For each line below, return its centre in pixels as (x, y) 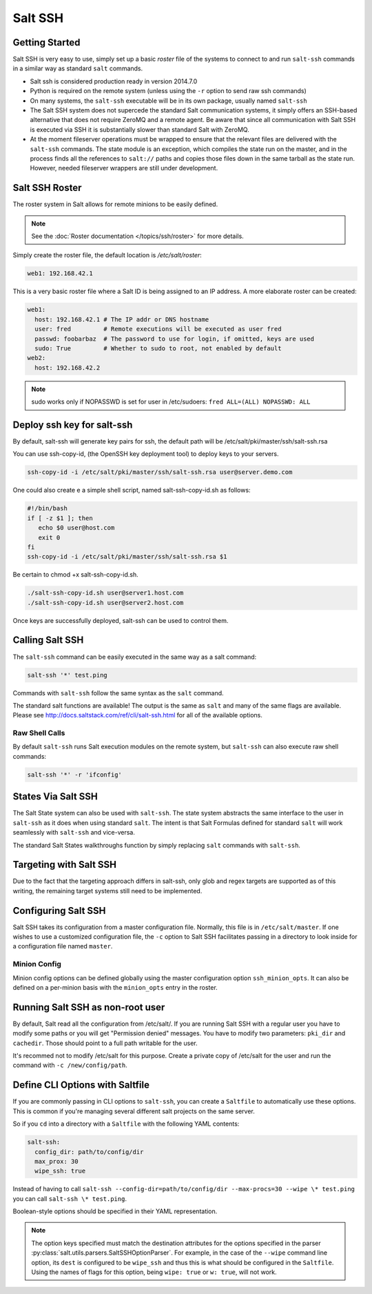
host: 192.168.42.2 (68, 368)
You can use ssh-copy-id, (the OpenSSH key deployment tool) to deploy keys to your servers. (146, 454)
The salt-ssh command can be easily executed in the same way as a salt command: (135, 657)
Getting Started (46, 42)
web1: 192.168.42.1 (60, 273)
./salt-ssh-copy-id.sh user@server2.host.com (105, 603)
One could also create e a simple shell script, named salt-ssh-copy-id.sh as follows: (132, 490)
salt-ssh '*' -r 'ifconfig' (74, 775)
